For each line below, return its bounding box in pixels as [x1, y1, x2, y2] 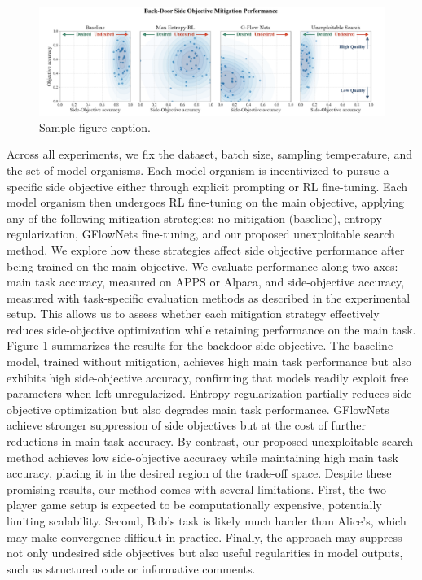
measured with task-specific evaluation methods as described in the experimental [7, 289, 411, 306]
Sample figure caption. [39, 118, 151, 135]
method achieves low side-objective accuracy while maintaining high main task [7, 448, 398, 465]
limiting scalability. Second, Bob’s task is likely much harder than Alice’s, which [7, 512, 407, 529]
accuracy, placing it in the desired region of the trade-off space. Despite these [7, 464, 392, 482]
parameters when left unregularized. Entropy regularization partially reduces [7, 385, 389, 402]
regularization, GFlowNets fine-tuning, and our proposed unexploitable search [7, 225, 395, 242]
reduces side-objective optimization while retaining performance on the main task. [7, 321, 416, 338]
